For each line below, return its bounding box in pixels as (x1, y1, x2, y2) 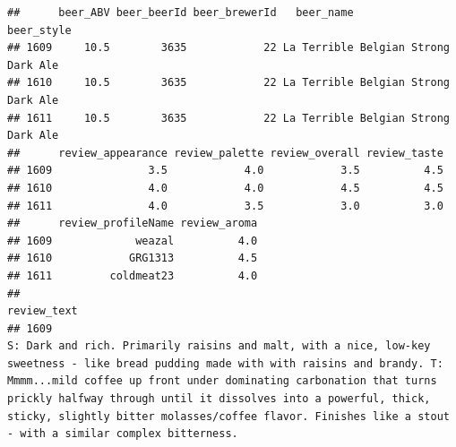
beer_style (7, 23, 72, 37)
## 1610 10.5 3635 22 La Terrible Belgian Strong (7, 76, 450, 90)
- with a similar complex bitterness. (7, 427, 238, 441)
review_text (7, 305, 78, 318)
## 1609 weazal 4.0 (7, 234, 258, 247)
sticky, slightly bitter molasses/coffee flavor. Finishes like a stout (7, 409, 450, 423)
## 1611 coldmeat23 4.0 (7, 269, 258, 282)
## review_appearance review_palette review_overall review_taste (7, 146, 443, 159)
